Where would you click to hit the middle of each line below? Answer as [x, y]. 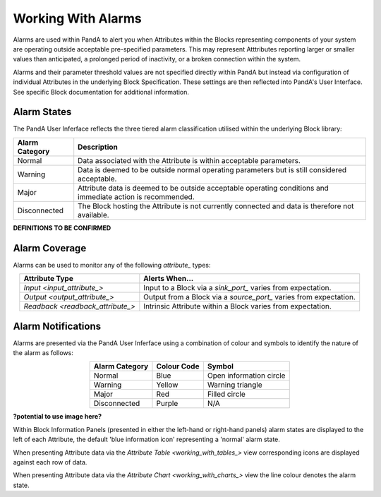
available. [93, 215]
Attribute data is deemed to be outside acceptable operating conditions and [204, 188]
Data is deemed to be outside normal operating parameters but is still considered [212, 169]
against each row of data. [50, 462]
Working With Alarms [77, 18]
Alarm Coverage [50, 248]
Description [98, 147]
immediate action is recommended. [136, 196]
